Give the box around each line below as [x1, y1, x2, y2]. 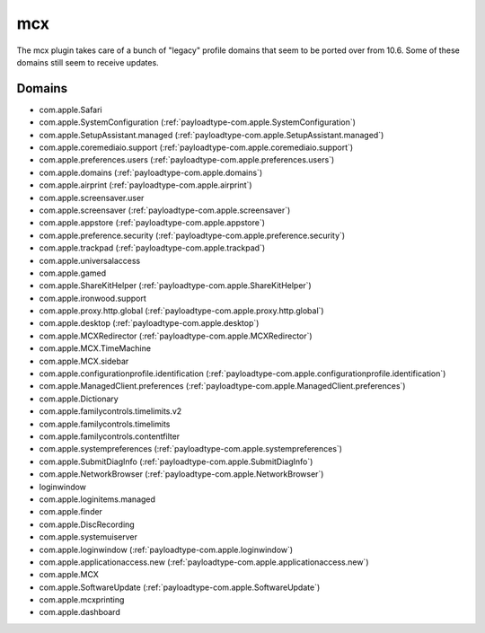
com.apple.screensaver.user [39, 192, 145, 203]
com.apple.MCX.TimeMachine [39, 343, 152, 354]
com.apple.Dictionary [39, 393, 119, 404]
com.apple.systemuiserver [39, 532, 138, 542]
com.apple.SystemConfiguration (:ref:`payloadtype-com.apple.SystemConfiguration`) [39, 117, 357, 127]
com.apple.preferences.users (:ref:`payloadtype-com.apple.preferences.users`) [39, 154, 335, 165]
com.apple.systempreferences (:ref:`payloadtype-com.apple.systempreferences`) [39, 444, 343, 454]
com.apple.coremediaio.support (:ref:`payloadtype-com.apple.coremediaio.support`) [39, 142, 354, 153]
